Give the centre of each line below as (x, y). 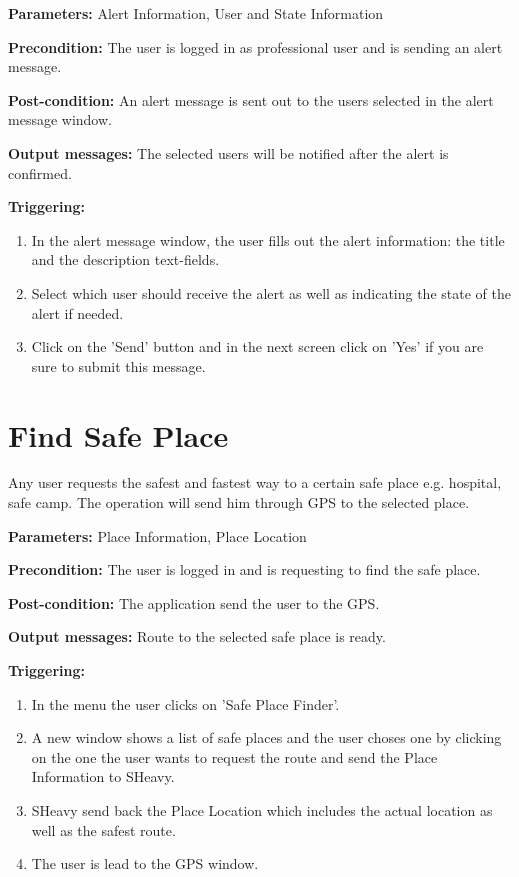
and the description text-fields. (125, 259)
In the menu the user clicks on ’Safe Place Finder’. (185, 703)
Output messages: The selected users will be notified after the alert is (228, 152)
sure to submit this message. (118, 365)
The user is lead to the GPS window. (145, 863)
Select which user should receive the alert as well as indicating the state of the (271, 292)
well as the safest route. (103, 829)
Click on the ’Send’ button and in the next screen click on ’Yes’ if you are (257, 346)
